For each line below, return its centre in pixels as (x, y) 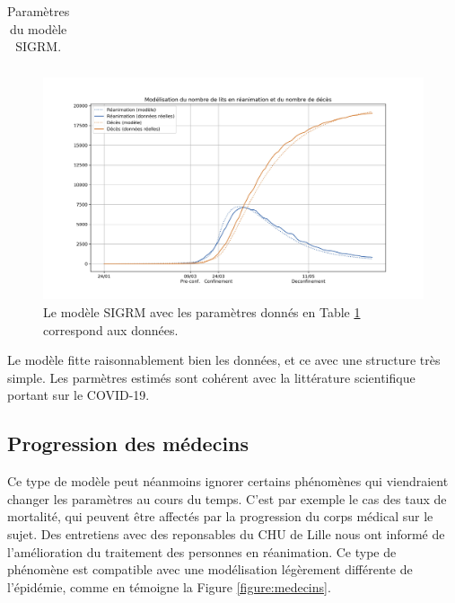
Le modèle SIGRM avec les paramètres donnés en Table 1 (202, 312)
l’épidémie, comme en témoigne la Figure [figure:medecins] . (169, 586)
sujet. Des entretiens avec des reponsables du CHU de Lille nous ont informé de (226, 534)
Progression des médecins (128, 443)
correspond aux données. (111, 329)
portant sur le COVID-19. (79, 395)
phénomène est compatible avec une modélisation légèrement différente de (210, 569)
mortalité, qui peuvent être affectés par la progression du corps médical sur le (220, 516)
